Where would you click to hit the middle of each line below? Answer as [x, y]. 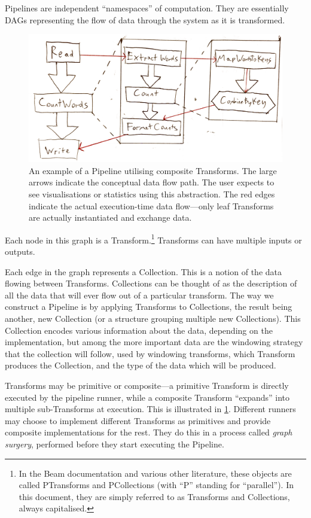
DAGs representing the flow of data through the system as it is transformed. [145, 19]
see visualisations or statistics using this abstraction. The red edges [152, 194]
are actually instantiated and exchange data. [110, 217]
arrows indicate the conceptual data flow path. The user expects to [152, 182]
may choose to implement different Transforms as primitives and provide [138, 420]
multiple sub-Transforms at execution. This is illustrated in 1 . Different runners [150, 409]
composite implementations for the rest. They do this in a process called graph [149, 432]
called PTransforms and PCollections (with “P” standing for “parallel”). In [156, 485]
